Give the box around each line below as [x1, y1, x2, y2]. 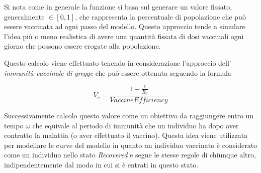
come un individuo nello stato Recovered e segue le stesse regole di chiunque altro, [4, 149, 256, 160]
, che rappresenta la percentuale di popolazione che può [75, 11, 246, 22]
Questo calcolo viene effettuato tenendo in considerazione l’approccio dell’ [4, 57, 231, 68]
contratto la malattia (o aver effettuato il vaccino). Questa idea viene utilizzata [4, 130, 248, 140]
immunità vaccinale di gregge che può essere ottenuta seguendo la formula [4, 67, 231, 78]
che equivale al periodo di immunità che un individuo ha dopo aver [32, 120, 239, 130]
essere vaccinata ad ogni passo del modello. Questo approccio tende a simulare [4, 21, 245, 32]
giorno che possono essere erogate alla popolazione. [4, 41, 161, 51]
